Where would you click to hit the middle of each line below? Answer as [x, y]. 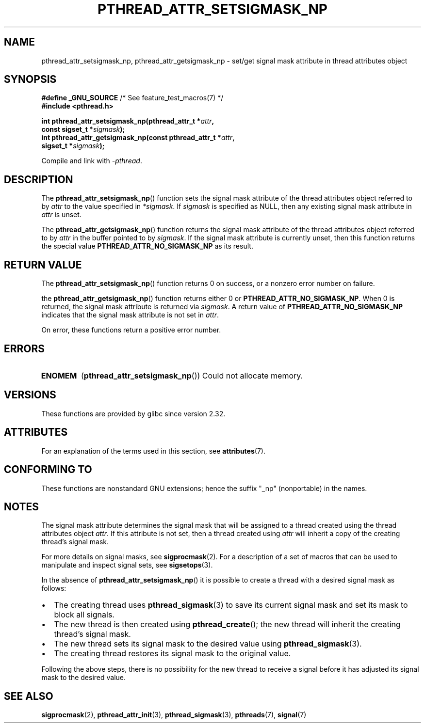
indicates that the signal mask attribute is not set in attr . [130, 315]
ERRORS [25, 348]
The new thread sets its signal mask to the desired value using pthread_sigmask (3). [208, 644]
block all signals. [84, 615]
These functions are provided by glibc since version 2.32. [133, 413]
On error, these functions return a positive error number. [131, 330]
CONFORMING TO [48, 470]
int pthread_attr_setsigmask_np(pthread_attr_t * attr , [128, 121]
